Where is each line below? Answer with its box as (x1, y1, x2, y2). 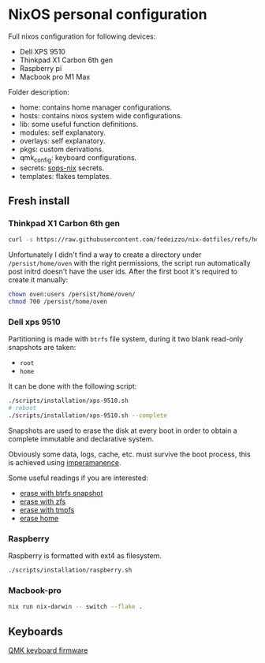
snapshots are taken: (8, 343, 77, 352)
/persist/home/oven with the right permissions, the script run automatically (8, 259, 251, 268)
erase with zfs (19, 497, 66, 506)
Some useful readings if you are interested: (8, 473, 148, 482)
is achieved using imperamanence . (8, 457, 121, 467)
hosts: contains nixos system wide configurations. (19, 110, 183, 120)
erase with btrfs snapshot (19, 488, 103, 497)
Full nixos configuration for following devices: (8, 32, 156, 41)
